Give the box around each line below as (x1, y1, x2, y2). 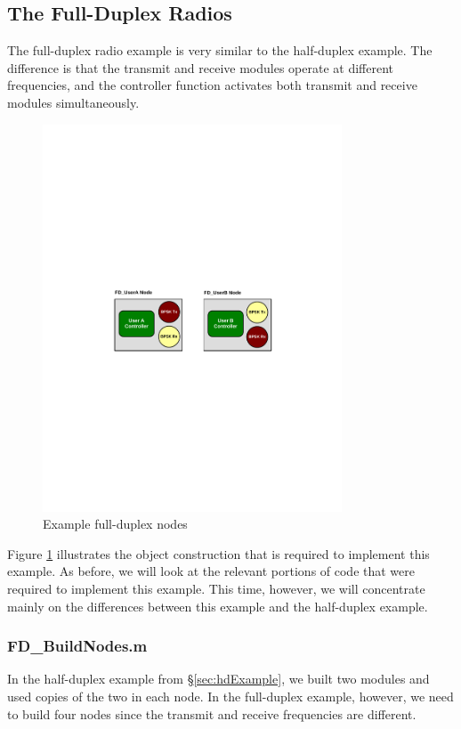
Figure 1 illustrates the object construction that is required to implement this (7, 544, 430, 563)
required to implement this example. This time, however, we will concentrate (7, 579, 425, 597)
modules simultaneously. (7, 93, 140, 111)
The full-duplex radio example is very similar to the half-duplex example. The (7, 41, 433, 60)
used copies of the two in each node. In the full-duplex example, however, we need (7, 686, 454, 705)
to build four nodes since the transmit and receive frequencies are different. (7, 704, 417, 723)
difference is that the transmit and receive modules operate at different (7, 58, 393, 77)
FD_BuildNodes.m (7, 635, 148, 657)
